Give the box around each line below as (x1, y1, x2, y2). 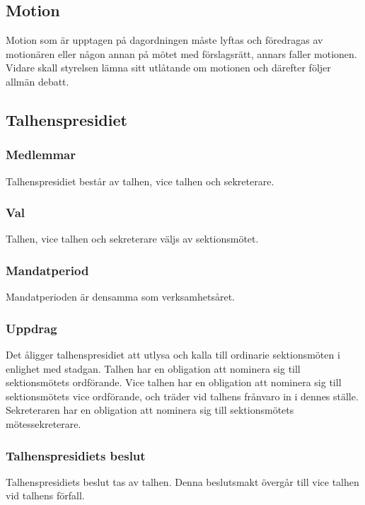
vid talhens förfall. (6, 488, 85, 503)
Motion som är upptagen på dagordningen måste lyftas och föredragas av (6, 33, 323, 47)
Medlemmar (6, 146, 76, 163)
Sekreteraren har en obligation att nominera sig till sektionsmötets (6, 402, 294, 417)
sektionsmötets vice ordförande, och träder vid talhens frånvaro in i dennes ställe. (6, 388, 359, 403)
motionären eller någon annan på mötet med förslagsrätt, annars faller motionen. (6, 46, 357, 61)
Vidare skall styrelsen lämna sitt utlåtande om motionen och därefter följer (6, 60, 331, 75)
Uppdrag (6, 319, 57, 337)
